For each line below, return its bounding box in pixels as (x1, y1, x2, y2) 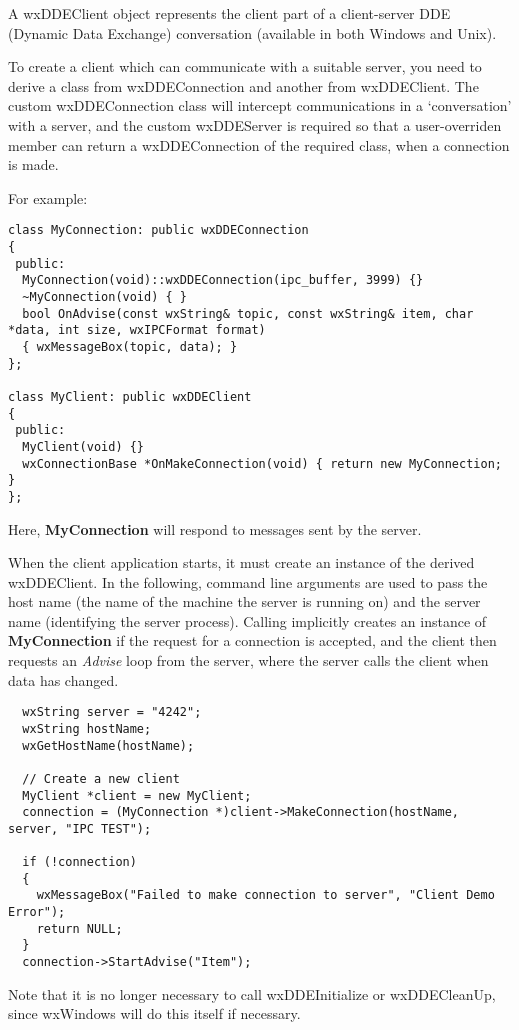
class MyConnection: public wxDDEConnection (8, 223, 309, 238)
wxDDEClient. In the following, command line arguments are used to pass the (8, 571, 488, 592)
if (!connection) (22, 855, 137, 870)
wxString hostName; (22, 721, 152, 736)
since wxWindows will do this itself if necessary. (8, 1003, 301, 1024)
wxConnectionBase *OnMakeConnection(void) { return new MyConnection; (22, 456, 502, 471)
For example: (8, 187, 88, 208)
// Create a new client (22, 771, 180, 786)
